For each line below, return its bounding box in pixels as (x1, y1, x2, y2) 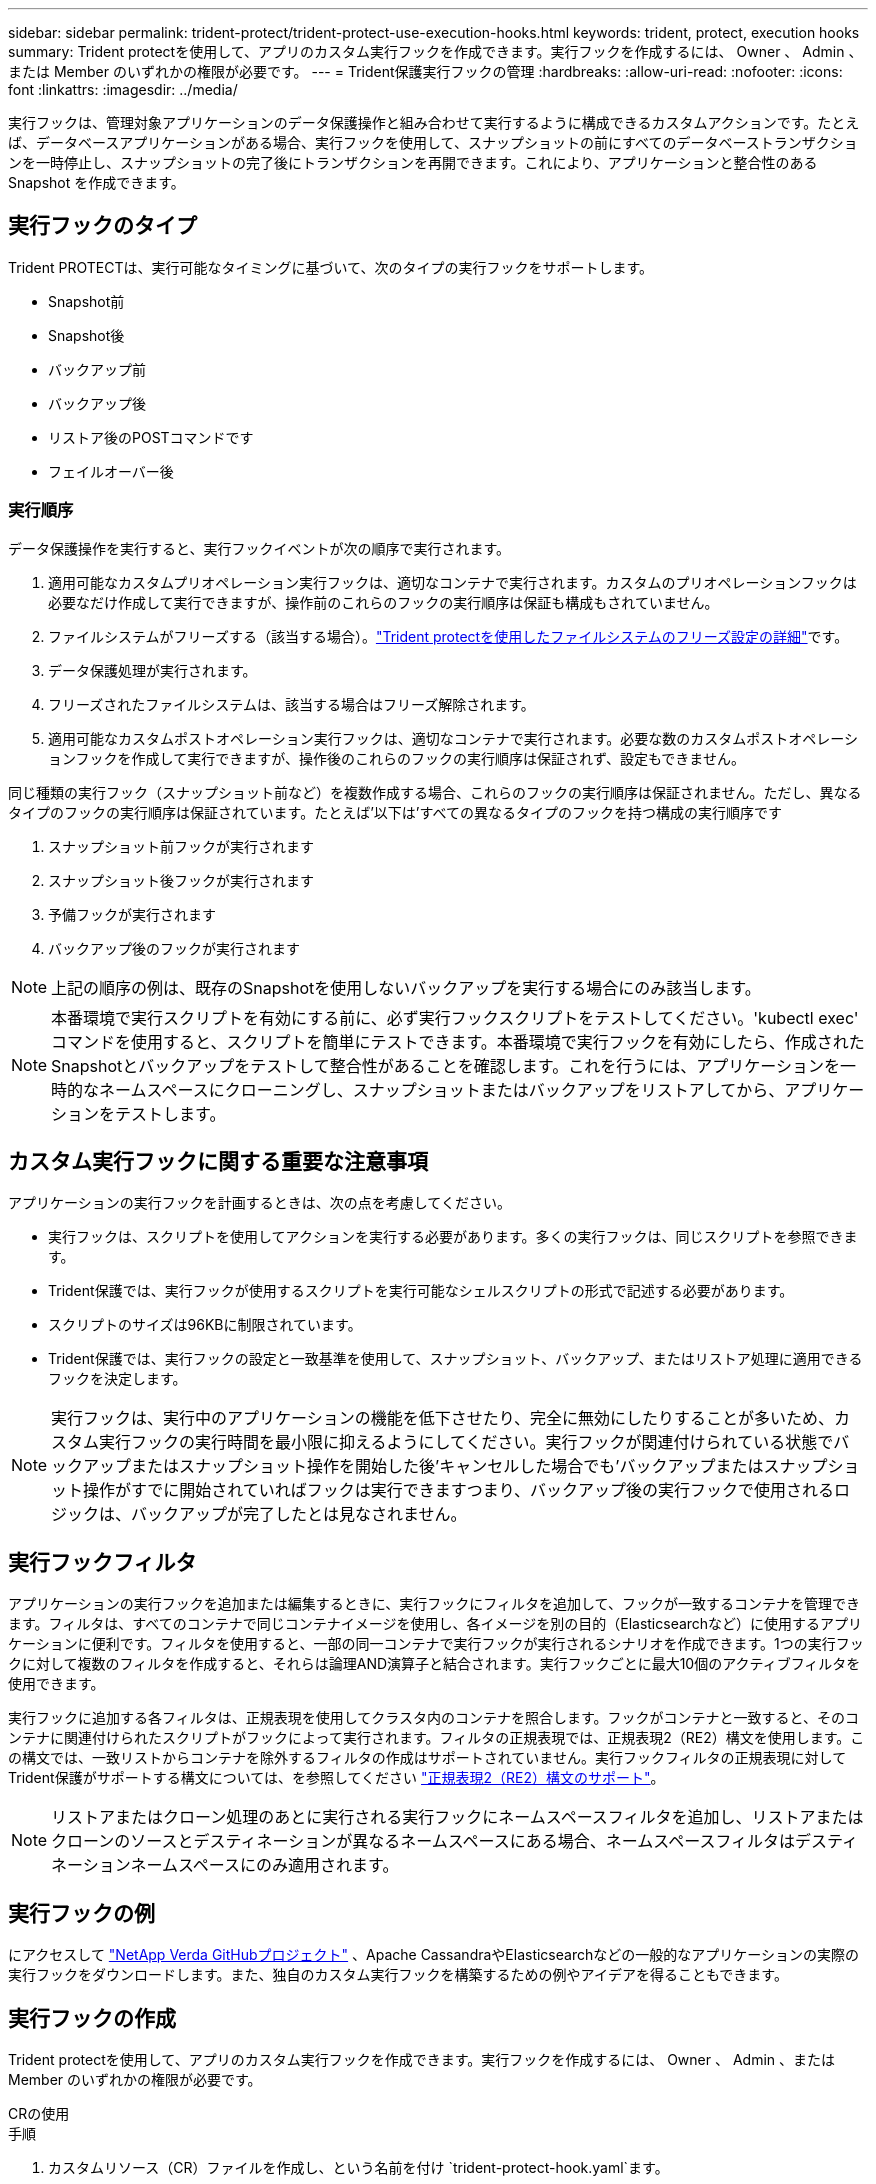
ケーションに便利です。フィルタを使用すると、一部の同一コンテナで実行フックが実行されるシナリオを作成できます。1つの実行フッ (8, 1635, 864, 1653)
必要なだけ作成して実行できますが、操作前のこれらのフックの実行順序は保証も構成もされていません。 (48, 593, 719, 611)
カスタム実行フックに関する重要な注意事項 (8, 1149, 428, 1175)
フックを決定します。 (48, 1370, 187, 1388)
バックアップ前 (48, 360, 146, 378)
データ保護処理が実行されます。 (48, 661, 257, 679)
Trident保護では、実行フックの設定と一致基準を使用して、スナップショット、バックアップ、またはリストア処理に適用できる (48, 1350, 863, 1368)
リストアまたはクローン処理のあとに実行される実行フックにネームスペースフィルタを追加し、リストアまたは (51, 1807, 864, 1828)
